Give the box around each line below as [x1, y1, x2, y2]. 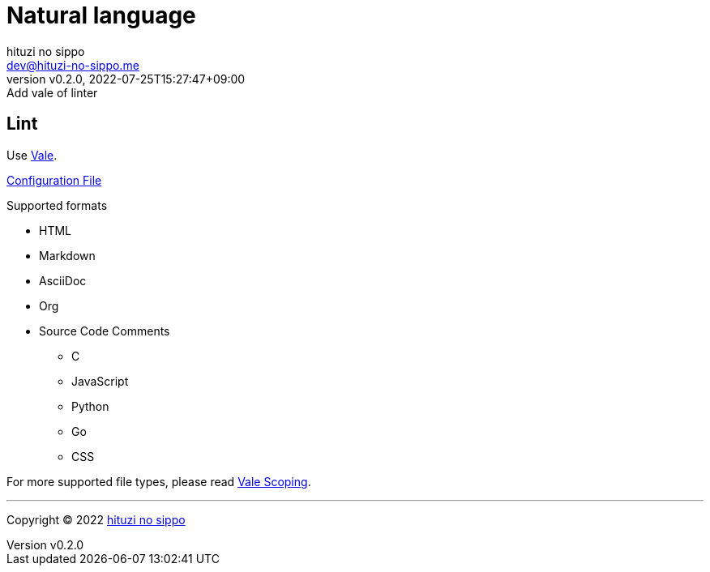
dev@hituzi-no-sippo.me [6, 58, 139, 72]
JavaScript [71, 374, 129, 388]
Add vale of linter [6, 85, 98, 100]
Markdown [39, 248, 96, 263]
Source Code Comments [39, 323, 170, 338]
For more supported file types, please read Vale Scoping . [6, 474, 311, 489]
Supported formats [6, 198, 108, 212]
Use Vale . [6, 147, 58, 162]
